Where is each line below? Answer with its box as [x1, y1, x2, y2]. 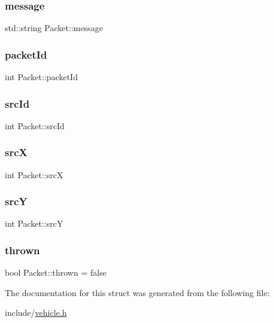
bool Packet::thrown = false [5, 266, 106, 279]
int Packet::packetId [5, 71, 78, 83]
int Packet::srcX [5, 168, 63, 181]
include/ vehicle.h [5, 306, 67, 319]
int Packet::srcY [5, 217, 63, 230]
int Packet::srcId [5, 119, 65, 132]
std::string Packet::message [5, 22, 103, 34]
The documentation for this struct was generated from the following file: [5, 286, 270, 298]
